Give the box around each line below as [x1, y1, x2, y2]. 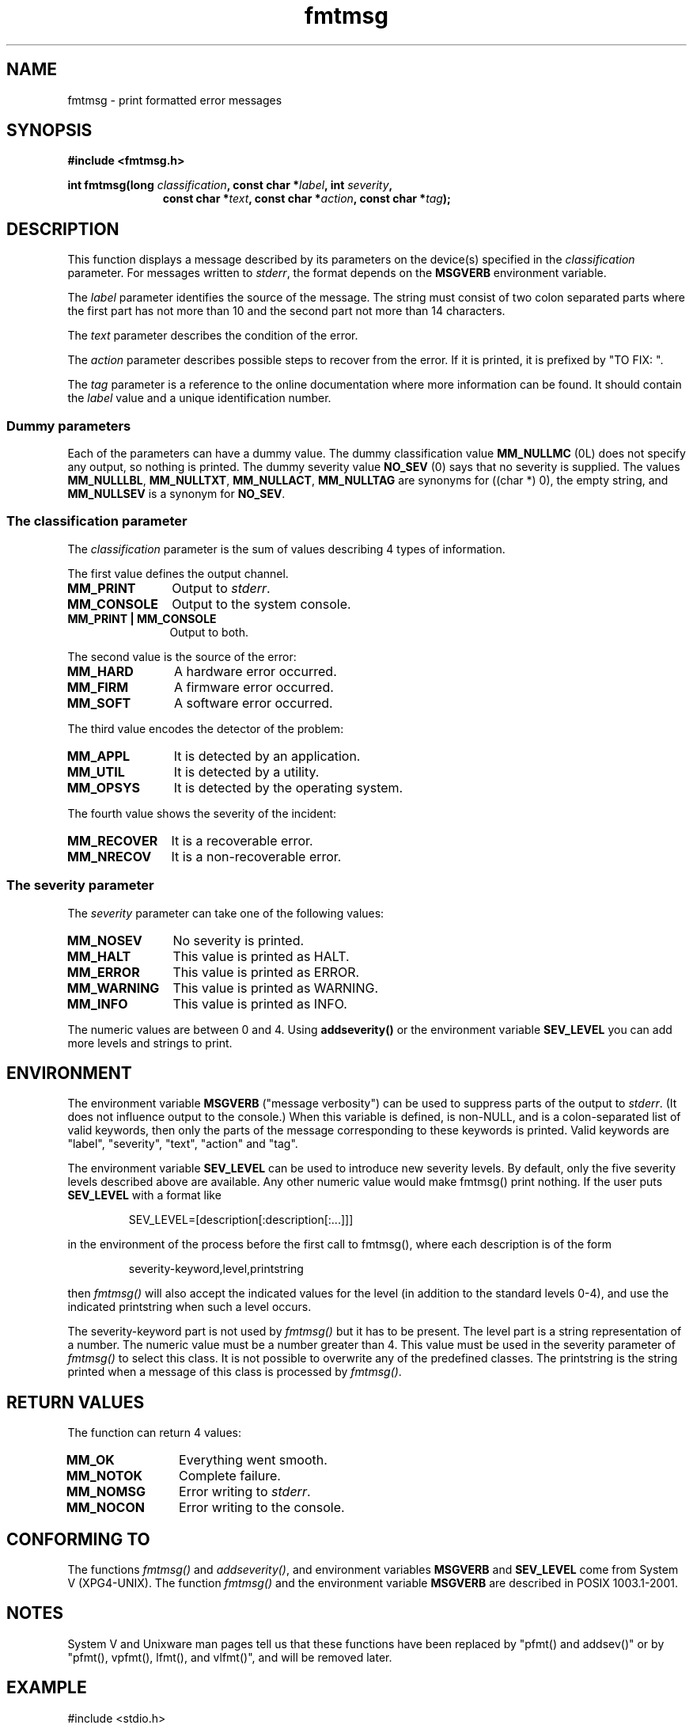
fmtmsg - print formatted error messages [67, 93, 282, 107]
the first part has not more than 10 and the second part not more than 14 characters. [67, 304, 506, 318]
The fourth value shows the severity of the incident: [67, 806, 337, 820]
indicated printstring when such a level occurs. [67, 1300, 312, 1314]
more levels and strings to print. [67, 1035, 233, 1050]
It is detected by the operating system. [173, 779, 403, 796]
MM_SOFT [66, 694, 131, 711]
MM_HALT [66, 948, 131, 964]
